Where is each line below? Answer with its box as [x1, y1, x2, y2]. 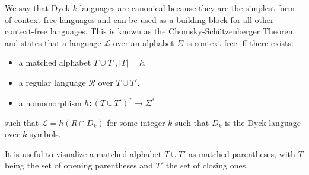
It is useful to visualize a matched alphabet [5, 147, 162, 160]
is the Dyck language [225, 116, 301, 128]
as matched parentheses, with [188, 147, 295, 160]
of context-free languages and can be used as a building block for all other [5, 13, 274, 25]
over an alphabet [113, 36, 174, 48]
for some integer [107, 116, 165, 128]
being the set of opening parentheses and [5, 159, 153, 171]
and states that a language [5, 36, 101, 48]
